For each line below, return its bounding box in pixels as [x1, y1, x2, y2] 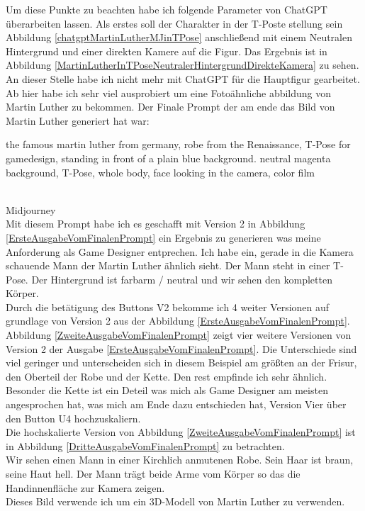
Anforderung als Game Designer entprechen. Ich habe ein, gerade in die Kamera [6, 244, 354, 259]
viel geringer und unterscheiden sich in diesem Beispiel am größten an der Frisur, [6, 355, 357, 370]
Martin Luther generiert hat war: [6, 113, 150, 128]
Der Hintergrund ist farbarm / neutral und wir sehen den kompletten [31, 271, 332, 286]
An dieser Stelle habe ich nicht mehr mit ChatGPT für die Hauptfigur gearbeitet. [6, 71, 360, 86]
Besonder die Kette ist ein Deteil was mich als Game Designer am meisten [6, 383, 328, 398]
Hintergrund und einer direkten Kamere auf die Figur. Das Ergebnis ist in [6, 43, 327, 58]
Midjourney [6, 202, 56, 217]
